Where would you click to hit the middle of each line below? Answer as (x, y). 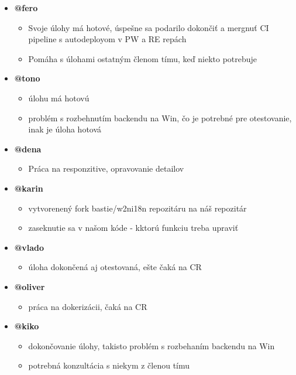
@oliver (30, 286)
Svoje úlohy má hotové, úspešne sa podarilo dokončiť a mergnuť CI (149, 27)
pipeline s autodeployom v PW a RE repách (107, 39)
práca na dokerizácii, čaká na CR (88, 306)
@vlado (29, 247)
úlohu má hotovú (59, 98)
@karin (29, 188)
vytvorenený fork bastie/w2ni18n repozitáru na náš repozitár (137, 208)
